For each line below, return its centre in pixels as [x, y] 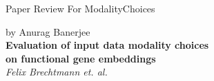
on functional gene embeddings [81, 58]
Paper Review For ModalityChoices [80, 8]
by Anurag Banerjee [48, 31]
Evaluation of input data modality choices [107, 45]
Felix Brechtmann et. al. [57, 72]
